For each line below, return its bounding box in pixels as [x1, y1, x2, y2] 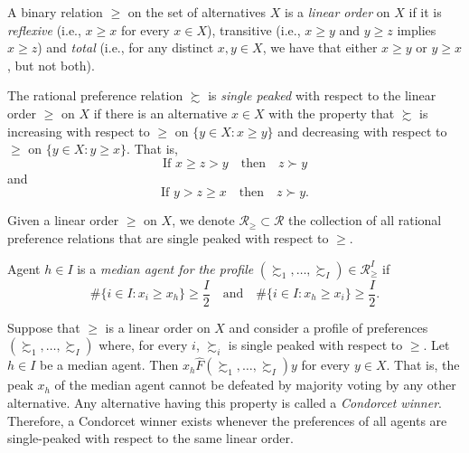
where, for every [98, 335, 188, 354]
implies [397, 20, 436, 39]
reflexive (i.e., [7, 20, 81, 39]
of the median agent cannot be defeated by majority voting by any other [54, 375, 456, 394]
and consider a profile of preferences [229, 317, 428, 336]
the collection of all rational [288, 211, 442, 230]
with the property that [268, 103, 395, 122]
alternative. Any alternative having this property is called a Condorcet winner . [7, 393, 442, 411]
